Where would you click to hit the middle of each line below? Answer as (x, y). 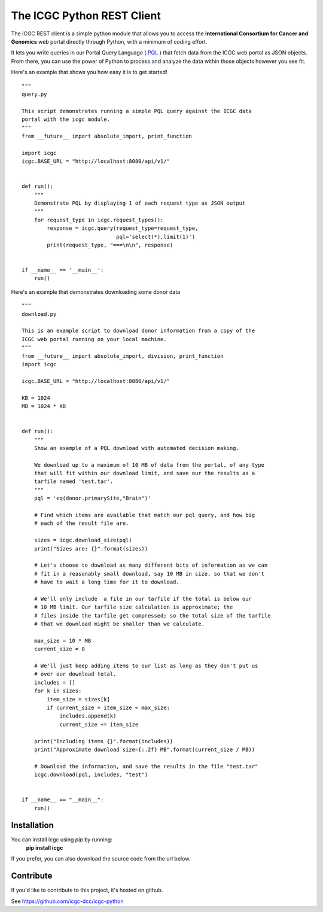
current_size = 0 (59, 649)
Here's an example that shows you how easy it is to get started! (89, 72)
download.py (39, 314)
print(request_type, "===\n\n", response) (110, 245)
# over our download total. (75, 674)
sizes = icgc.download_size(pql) (83, 540)
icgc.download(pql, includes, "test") (91, 775)
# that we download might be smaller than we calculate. (119, 624)
